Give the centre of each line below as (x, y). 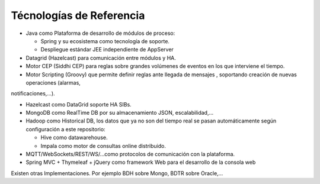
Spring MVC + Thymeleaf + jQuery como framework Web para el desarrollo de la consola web (141, 162)
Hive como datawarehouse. (74, 138)
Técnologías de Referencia (78, 15)
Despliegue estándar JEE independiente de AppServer (107, 50)
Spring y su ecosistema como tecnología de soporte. (105, 41)
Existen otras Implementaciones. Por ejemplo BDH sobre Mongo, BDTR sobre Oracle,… (117, 173)
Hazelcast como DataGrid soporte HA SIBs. (79, 104)
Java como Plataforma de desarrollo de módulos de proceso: (100, 33)
